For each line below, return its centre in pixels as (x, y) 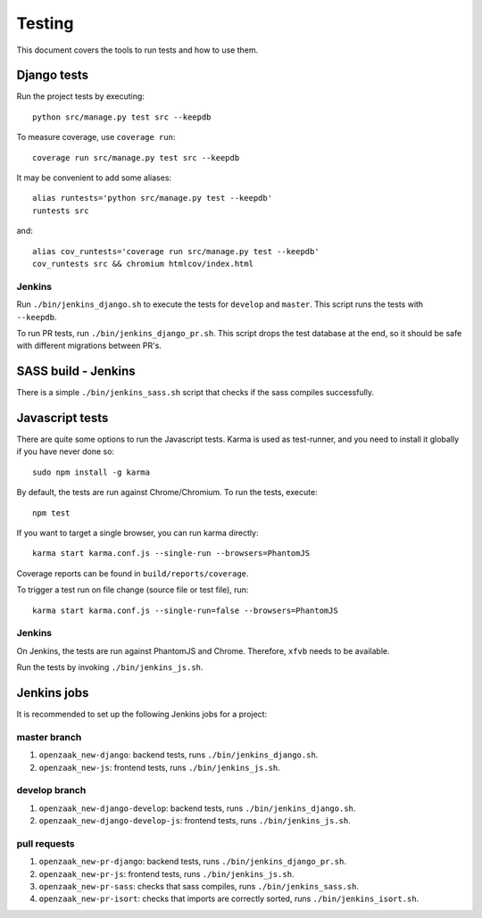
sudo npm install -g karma (91, 472)
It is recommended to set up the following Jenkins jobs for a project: (142, 715)
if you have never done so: (66, 451)
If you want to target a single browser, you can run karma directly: (137, 533)
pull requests (46, 843)
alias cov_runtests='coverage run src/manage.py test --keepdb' (176, 251)
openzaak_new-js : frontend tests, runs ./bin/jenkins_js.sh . (159, 767)
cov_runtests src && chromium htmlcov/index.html (143, 264)
